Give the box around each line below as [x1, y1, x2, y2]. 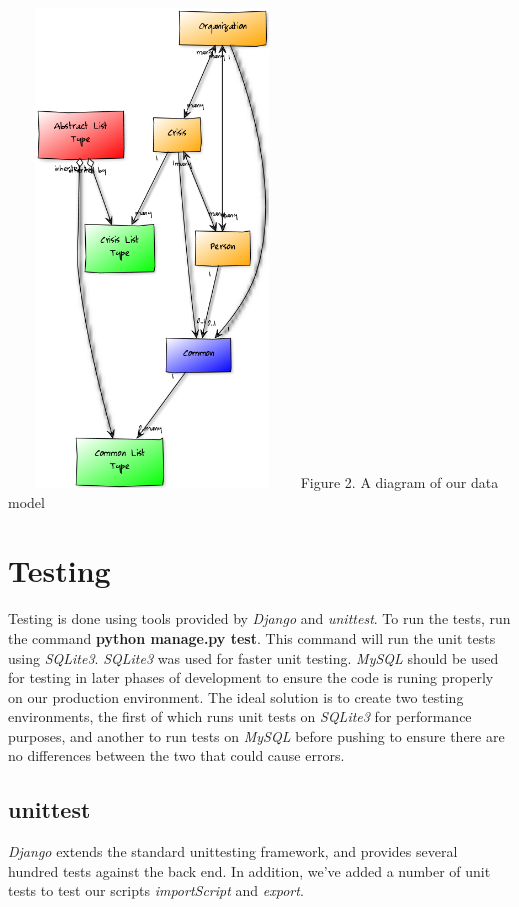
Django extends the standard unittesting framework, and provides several [8, 841, 458, 862]
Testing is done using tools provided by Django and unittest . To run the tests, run [8, 608, 511, 629]
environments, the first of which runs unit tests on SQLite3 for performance [8, 706, 472, 727]
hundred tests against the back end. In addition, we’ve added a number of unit [8, 860, 491, 881]
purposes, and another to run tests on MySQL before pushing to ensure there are [8, 725, 505, 746]
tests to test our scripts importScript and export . [8, 880, 304, 901]
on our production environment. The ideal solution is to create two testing [8, 686, 464, 707]
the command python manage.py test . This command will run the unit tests [8, 627, 496, 648]
